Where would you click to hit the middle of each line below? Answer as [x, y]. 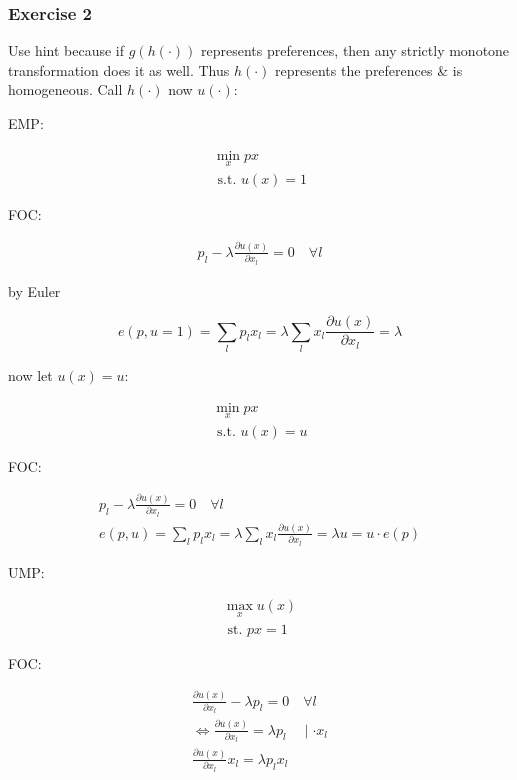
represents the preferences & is [369, 69]
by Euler [34, 290]
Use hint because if [66, 50]
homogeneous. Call [65, 89]
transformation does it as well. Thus [119, 69]
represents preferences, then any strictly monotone [355, 50]
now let [30, 374]
